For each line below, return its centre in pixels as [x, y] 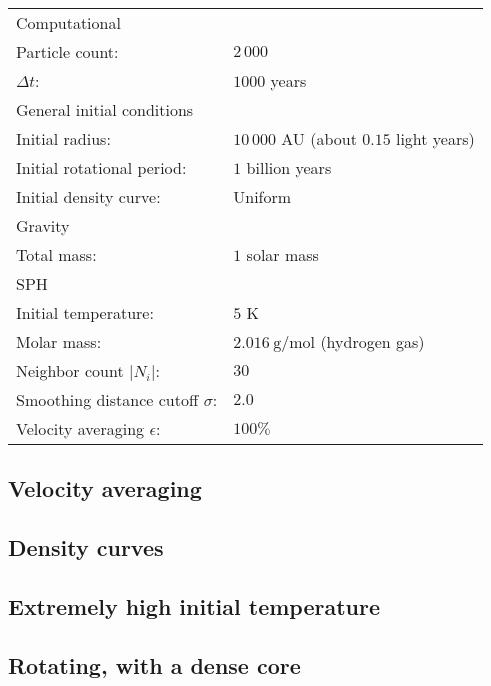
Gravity [43, 225]
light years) [435, 138]
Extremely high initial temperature [194, 605]
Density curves [86, 547]
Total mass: [56, 254]
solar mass [282, 254]
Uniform [262, 196]
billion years [289, 167]
